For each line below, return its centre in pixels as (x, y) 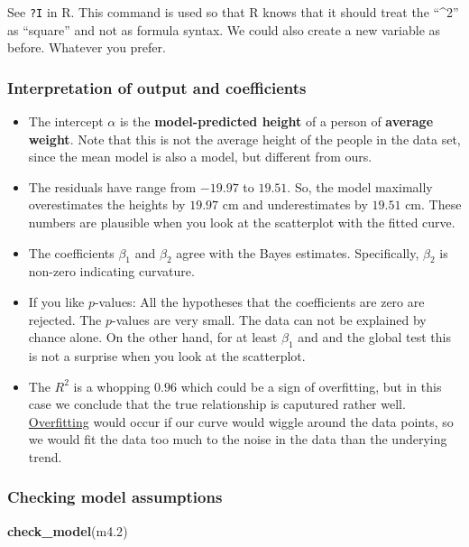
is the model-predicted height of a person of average (276, 121)
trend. (45, 456)
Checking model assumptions (115, 497)
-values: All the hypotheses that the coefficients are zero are (259, 302)
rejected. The (65, 319)
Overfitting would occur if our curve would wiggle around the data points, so (241, 421)
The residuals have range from (112, 186)
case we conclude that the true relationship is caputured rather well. (217, 404)
